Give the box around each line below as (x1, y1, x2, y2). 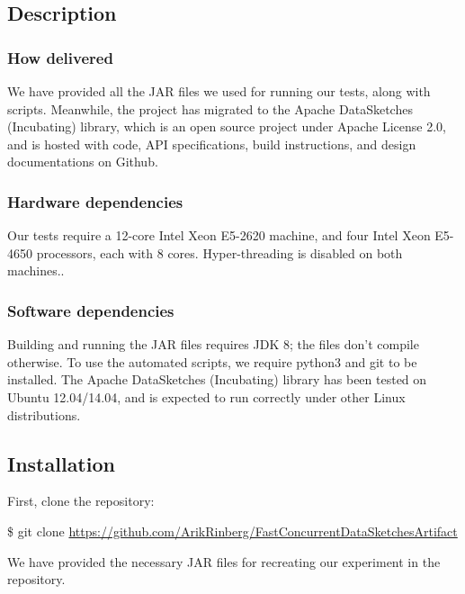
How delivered (7, 46, 113, 68)
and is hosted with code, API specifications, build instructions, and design (7, 134, 416, 153)
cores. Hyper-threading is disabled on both (167, 243, 403, 262)
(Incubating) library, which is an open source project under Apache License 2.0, (7, 117, 446, 136)
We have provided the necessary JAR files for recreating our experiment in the (7, 552, 441, 571)
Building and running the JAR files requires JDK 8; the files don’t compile (7, 335, 419, 354)
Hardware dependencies (7, 190, 183, 212)
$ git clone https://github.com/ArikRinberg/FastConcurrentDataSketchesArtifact (7, 521, 458, 540)
